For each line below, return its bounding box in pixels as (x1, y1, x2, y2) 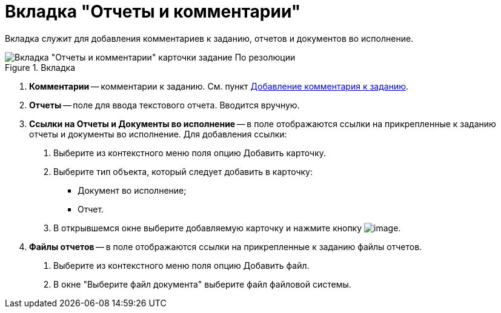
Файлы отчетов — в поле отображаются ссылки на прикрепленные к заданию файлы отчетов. (29, 241, 422, 252)
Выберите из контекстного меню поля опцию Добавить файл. (53, 260, 310, 271)
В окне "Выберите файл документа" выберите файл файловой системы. (53, 278, 351, 289)
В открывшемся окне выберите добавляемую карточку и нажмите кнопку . (53, 222, 401, 233)
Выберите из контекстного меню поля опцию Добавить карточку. (53, 147, 327, 158)
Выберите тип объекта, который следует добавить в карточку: (53, 166, 313, 177)
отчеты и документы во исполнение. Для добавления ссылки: (29, 128, 287, 139)
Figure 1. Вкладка (5, 62, 76, 73)
